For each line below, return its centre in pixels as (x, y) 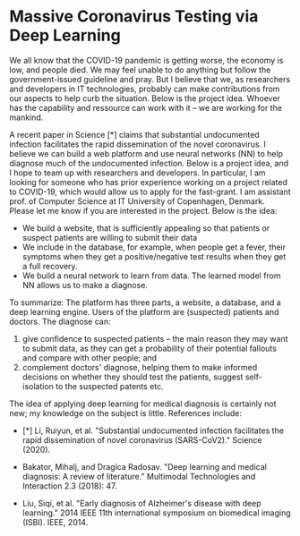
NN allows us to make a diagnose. (85, 285)
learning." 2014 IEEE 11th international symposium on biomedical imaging (156, 513)
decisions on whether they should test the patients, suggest (133, 377)
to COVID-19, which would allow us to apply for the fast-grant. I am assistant (150, 191)
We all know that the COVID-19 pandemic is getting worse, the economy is (146, 60)
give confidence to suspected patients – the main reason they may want (155, 338)
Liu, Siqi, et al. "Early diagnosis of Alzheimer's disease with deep (141, 503)
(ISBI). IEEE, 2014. (55, 522)
